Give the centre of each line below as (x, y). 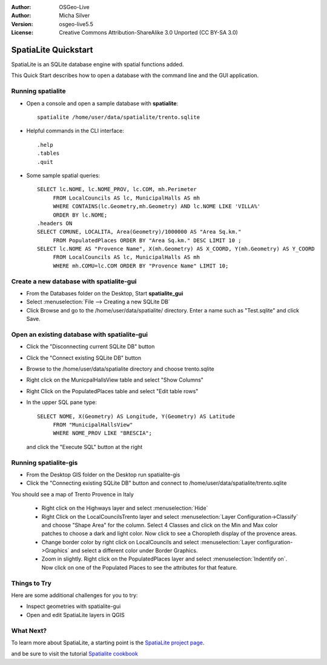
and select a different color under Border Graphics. (134, 551)
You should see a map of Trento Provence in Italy (72, 494)
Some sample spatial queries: (63, 175)
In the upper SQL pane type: (61, 402)
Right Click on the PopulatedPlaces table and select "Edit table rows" (112, 391)
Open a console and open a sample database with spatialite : (102, 103)
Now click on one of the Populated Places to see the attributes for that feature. (140, 567)
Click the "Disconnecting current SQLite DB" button (91, 346)
